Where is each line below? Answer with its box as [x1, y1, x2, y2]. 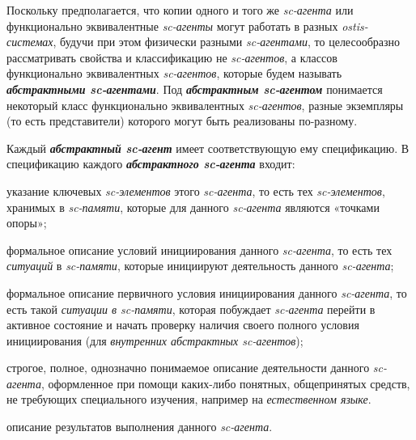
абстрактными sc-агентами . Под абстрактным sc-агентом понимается [6, 80, 383, 97]
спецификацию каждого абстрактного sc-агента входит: [6, 155, 295, 172]
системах [6, 33, 53, 50]
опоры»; [6, 214, 47, 231]
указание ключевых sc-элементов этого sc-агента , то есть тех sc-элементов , [6, 182, 385, 199]
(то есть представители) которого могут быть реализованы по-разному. [6, 112, 358, 129]
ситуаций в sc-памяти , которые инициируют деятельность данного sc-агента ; [6, 257, 394, 274]
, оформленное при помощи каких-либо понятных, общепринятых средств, [40, 374, 410, 391]
